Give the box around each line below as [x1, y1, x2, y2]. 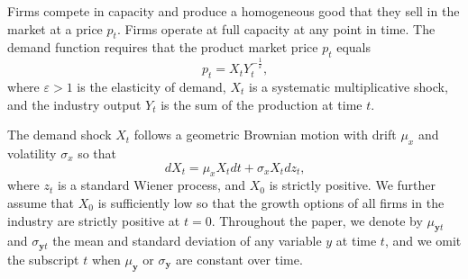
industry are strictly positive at [7, 211, 180, 229]
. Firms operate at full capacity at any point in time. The [116, 19, 436, 38]
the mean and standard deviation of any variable [52, 231, 322, 250]
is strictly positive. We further [269, 175, 436, 194]
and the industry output [7, 94, 142, 113]
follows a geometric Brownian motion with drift [133, 125, 397, 144]
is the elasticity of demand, [77, 77, 226, 96]
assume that [7, 193, 75, 211]
